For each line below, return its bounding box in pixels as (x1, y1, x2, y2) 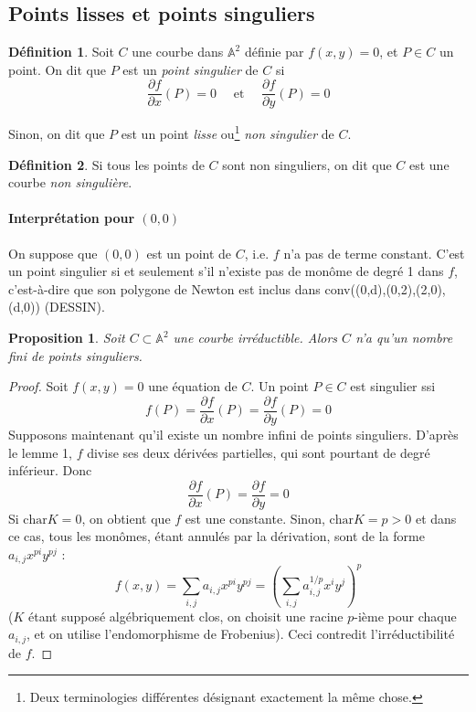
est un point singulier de (122, 59, 259, 79)
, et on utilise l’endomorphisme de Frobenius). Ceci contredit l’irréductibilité (26, 624, 455, 643)
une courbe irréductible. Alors (173, 328, 338, 347)
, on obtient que (81, 508, 171, 527)
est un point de (146, 243, 232, 262)
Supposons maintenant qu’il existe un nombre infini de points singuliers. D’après (8, 424, 459, 443)
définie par (244, 42, 304, 61)
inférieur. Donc (8, 461, 92, 480)
